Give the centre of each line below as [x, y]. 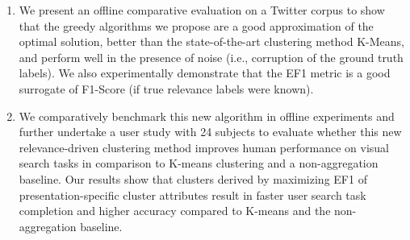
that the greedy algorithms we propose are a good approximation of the [196, 25]
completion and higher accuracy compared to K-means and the [175, 211]
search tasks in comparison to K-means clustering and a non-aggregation [199, 163]
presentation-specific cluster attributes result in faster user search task [192, 194]
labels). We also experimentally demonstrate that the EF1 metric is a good [205, 73]
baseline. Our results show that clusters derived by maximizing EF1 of [193, 178]
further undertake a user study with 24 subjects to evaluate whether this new [210, 132]
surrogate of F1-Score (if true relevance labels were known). [166, 88]
